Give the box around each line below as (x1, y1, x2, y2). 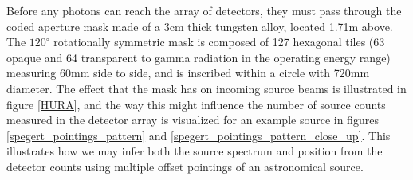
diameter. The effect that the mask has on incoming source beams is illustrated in (6, 80, 407, 96)
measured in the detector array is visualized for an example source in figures (6, 112, 379, 128)
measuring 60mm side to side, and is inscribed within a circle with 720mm (6, 65, 370, 81)
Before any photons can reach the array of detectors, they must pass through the (6, 2, 402, 18)
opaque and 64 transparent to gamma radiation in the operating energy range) (6, 49, 391, 65)
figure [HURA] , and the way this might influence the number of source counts (6, 96, 386, 112)
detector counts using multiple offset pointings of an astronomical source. (6, 158, 364, 174)
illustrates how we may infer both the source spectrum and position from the (6, 143, 383, 159)
